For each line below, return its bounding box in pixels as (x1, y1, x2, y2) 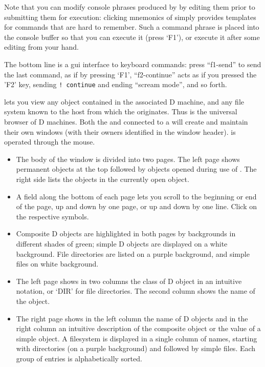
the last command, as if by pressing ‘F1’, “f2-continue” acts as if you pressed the (4, 69, 257, 79)
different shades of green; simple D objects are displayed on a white (16, 238, 228, 249)
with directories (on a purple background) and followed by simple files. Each (16, 343, 256, 354)
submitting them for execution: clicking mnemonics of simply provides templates (4, 11, 256, 22)
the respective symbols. (16, 211, 89, 221)
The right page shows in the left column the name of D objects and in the (16, 313, 248, 323)
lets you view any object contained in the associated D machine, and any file (4, 96, 245, 107)
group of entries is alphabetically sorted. (16, 353, 142, 363)
